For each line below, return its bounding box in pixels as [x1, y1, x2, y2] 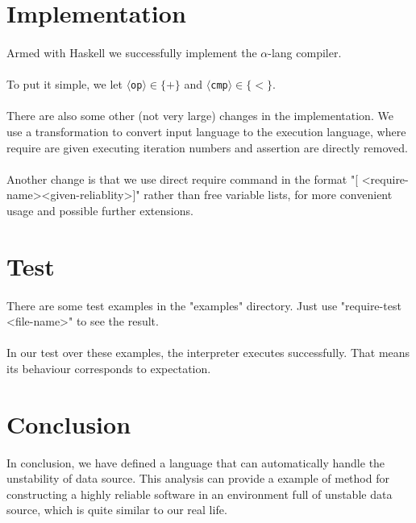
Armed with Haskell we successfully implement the [6, 44, 257, 60]
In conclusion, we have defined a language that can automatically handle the [6, 454, 385, 471]
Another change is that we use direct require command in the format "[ [6, 170, 359, 187]
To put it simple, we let [6, 76, 123, 93]
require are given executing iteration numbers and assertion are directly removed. [6, 139, 408, 156]
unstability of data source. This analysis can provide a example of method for [6, 470, 389, 487]
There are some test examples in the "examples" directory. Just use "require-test [6, 297, 401, 313]
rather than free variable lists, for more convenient [144, 186, 393, 203]
